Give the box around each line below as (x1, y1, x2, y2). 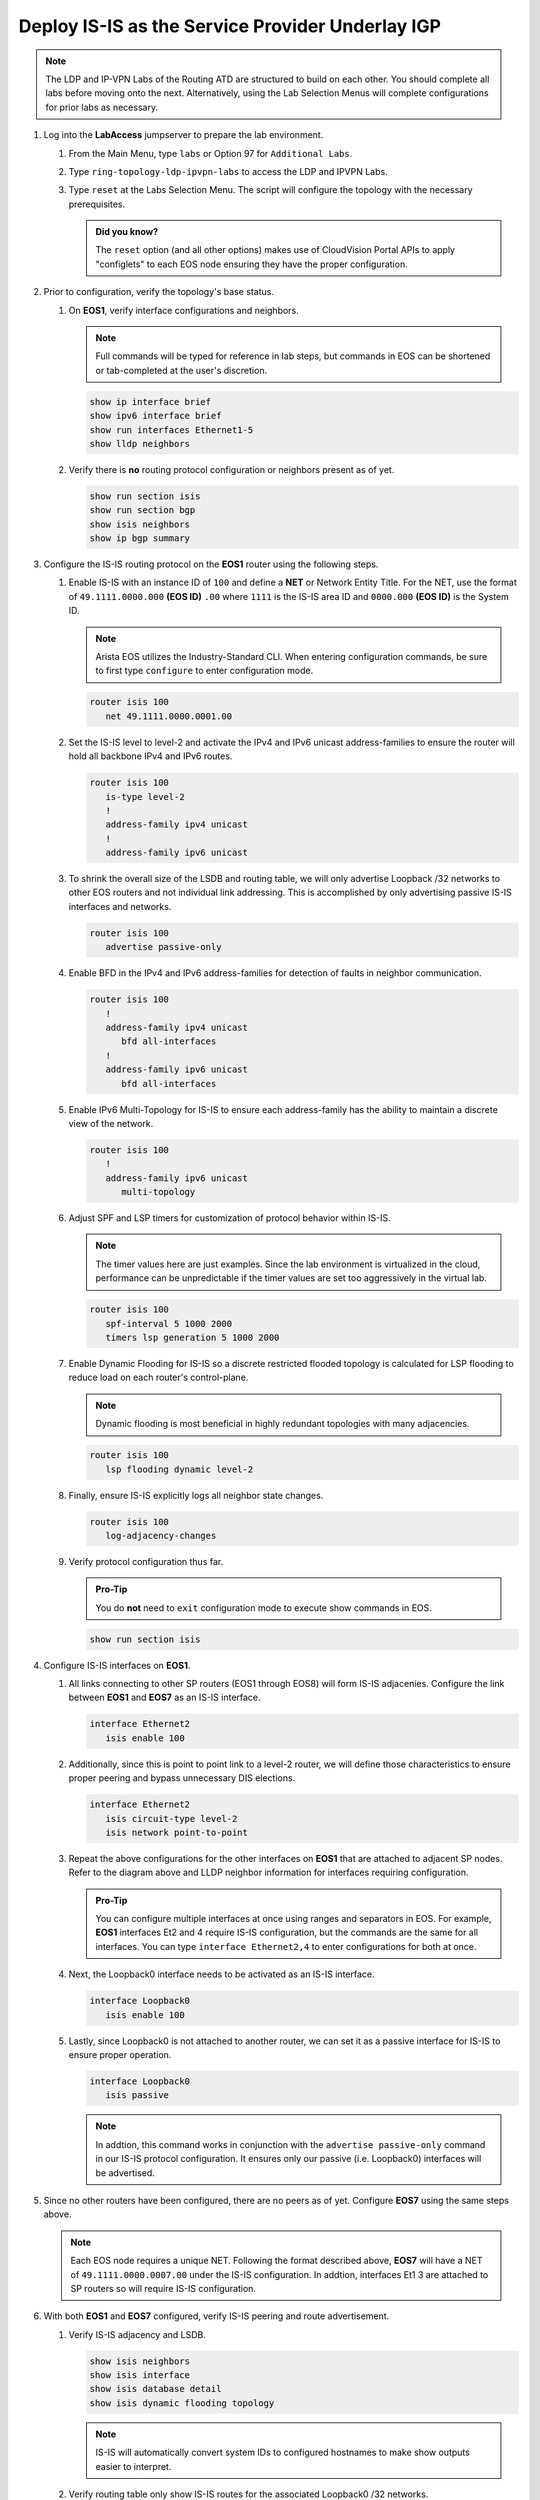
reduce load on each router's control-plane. (68, 1371, 249, 1384)
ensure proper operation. (68, 2049, 172, 2061)
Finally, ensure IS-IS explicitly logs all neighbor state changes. (68, 1489, 324, 1501)
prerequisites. (68, 198, 126, 210)
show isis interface (89, 2370, 190, 2381)
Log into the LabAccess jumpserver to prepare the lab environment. (43, 129, 324, 141)
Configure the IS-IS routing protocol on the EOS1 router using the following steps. (43, 558, 379, 570)
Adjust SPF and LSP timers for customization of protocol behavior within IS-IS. (68, 1212, 391, 1224)
